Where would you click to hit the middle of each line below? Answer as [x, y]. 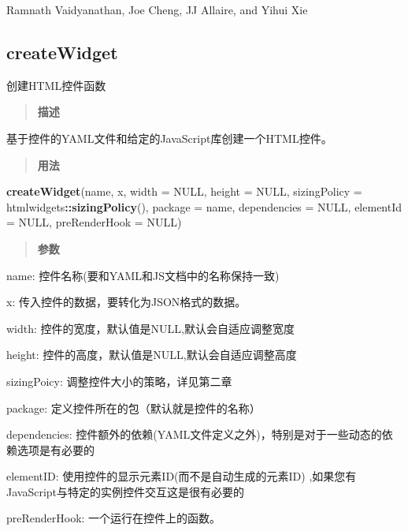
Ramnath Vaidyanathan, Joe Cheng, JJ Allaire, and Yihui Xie [157, 9]
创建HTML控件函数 [56, 85]
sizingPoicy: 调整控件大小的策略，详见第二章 [119, 381]
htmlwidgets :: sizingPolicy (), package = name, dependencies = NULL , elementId [204, 206]
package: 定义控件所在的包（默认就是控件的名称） [134, 408]
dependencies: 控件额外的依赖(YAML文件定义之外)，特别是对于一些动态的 [194, 434]
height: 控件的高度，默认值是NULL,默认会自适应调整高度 [152, 355]
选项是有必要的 [56, 449]
